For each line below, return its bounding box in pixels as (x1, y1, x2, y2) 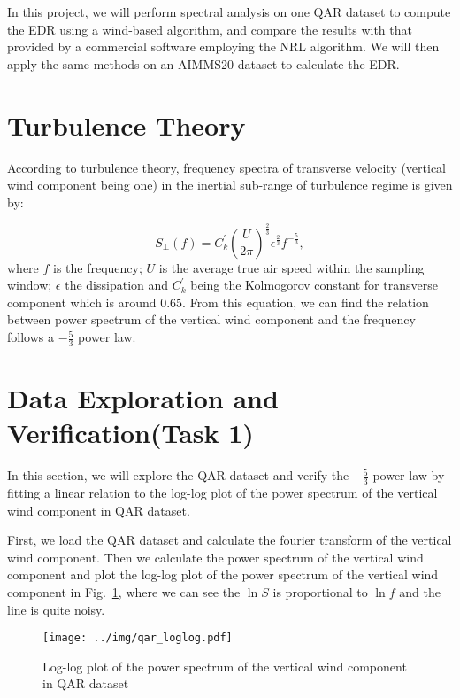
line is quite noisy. (7, 600, 105, 618)
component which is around (7, 292, 157, 311)
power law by (372, 466, 445, 485)
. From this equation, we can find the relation (182, 292, 429, 311)
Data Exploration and (7, 380, 279, 416)
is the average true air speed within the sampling (158, 258, 425, 276)
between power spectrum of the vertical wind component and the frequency (7, 310, 416, 329)
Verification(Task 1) (7, 415, 254, 451)
